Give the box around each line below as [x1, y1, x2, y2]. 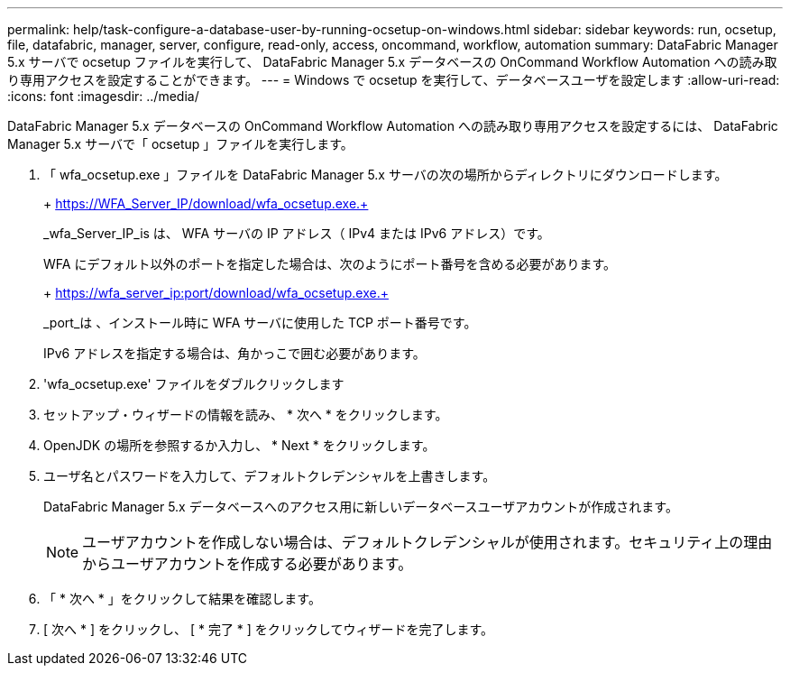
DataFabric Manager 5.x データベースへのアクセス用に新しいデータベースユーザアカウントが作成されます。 [43, 499, 678, 514]
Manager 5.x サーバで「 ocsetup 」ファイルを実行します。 [7, 136, 354, 152]
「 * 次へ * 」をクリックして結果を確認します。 [43, 591, 321, 606]
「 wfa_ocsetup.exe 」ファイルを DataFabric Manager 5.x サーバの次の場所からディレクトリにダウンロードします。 [43, 167, 728, 182]
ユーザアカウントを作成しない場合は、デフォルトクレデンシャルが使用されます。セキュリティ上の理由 [82, 533, 773, 551]
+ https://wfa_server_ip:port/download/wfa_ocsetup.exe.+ [43, 285, 389, 300]
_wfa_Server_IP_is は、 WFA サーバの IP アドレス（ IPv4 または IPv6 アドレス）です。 [43, 226, 550, 241]
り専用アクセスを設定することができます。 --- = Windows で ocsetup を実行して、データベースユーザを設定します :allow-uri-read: [7, 72, 780, 88]
